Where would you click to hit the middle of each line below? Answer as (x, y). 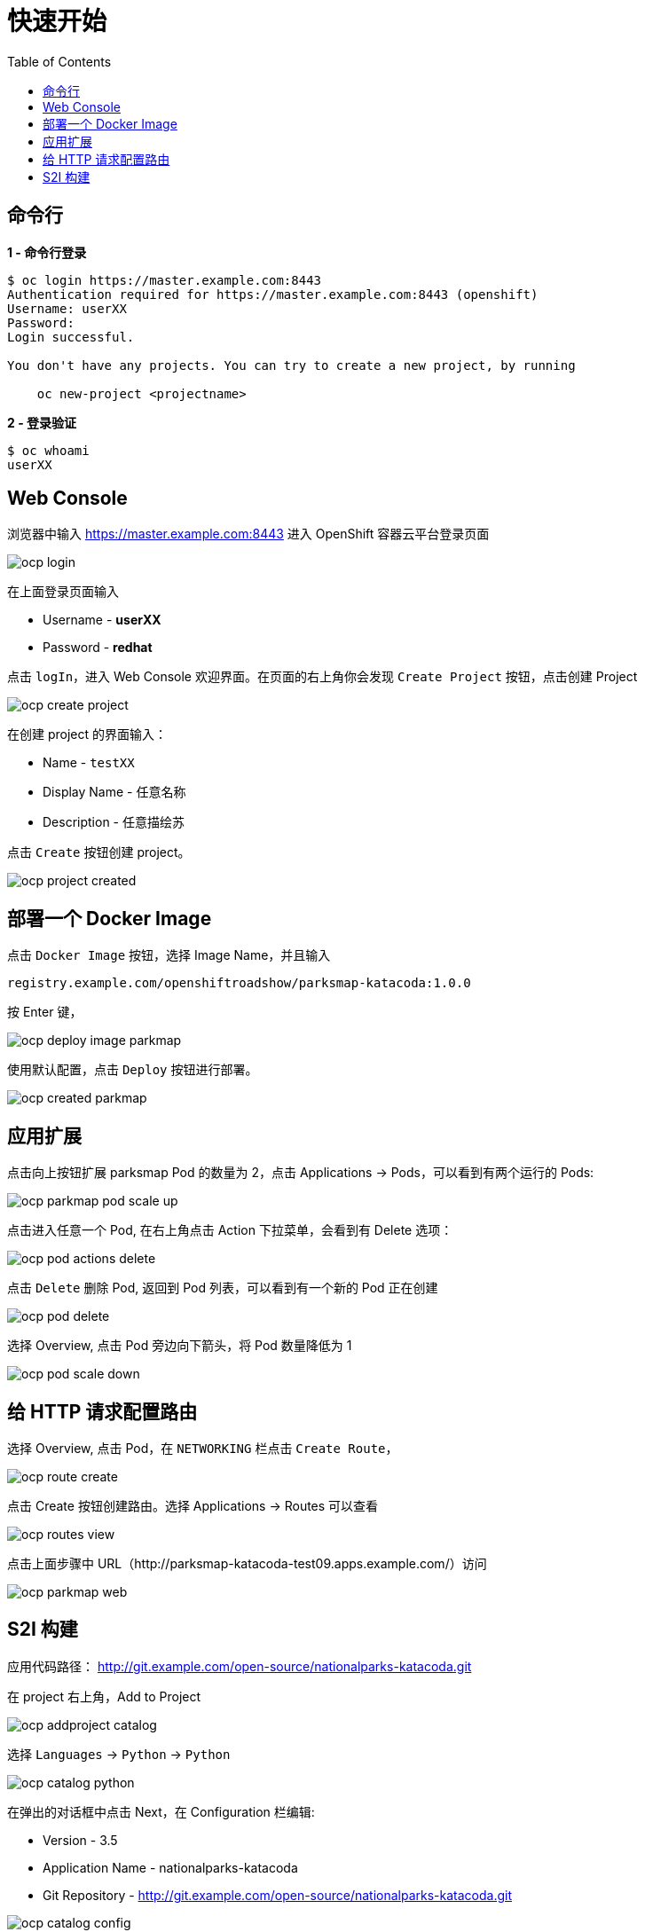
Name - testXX (89, 763)
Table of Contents (59, 61)
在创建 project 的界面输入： (87, 734)
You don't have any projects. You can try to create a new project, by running (291, 365)
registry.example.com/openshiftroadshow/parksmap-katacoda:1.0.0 (239, 983)
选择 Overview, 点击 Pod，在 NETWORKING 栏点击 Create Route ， (203, 1448)
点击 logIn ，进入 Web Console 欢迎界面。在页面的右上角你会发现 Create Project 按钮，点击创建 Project (322, 677)
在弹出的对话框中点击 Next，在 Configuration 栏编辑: (161, 1811)
